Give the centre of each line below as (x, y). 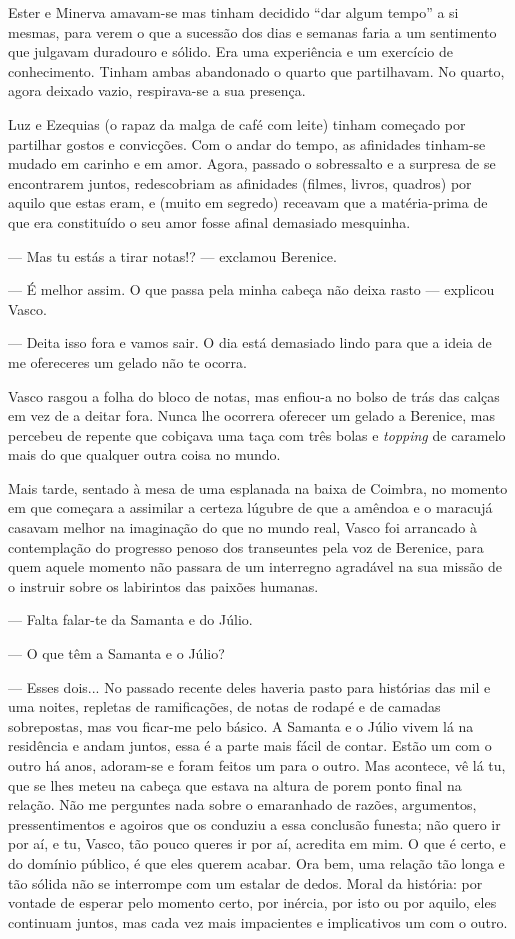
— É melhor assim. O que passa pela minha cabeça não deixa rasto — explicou (251, 289)
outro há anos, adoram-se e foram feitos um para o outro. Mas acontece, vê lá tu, (257, 765)
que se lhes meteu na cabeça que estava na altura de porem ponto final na (235, 784)
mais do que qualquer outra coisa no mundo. (144, 454)
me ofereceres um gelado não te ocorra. (127, 361)
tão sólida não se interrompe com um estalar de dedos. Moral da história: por (245, 882)
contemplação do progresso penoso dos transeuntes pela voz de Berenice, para (246, 546)
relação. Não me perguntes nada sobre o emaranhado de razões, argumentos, (242, 804)
